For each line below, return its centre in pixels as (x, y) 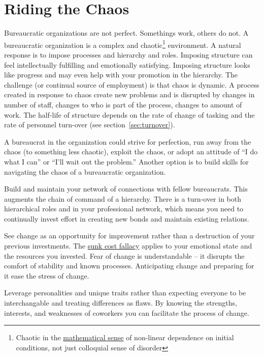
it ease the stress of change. (47, 275)
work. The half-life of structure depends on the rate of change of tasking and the (129, 114)
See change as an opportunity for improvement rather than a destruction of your (129, 236)
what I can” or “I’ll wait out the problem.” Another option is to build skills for (126, 161)
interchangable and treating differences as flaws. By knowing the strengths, (121, 303)
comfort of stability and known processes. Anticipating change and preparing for (129, 266)
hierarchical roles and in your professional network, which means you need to (124, 209)
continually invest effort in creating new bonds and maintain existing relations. (127, 218)
